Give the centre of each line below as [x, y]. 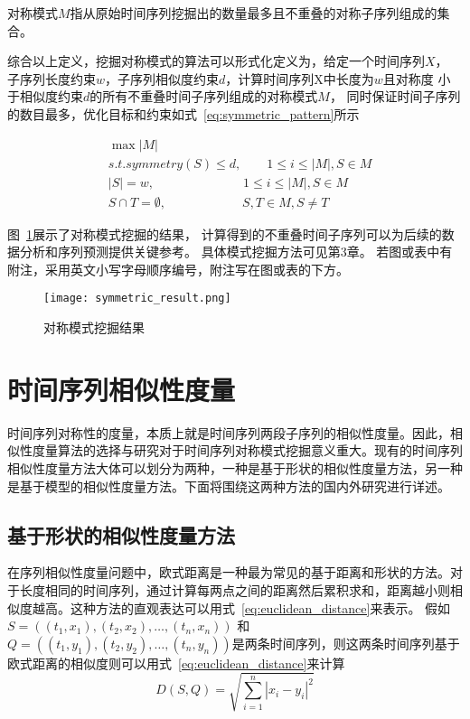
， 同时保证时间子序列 [395, 96]
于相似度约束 [45, 96]
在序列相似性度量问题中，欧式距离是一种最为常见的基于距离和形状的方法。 [229, 572]
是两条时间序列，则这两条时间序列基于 [346, 643]
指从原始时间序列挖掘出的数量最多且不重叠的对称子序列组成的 [254, 13]
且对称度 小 [417, 78]
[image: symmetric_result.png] [137, 299]
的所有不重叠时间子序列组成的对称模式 [204, 96]
